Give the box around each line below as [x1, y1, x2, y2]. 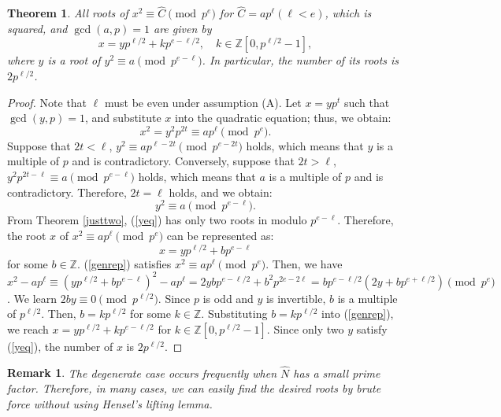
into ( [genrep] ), [321, 305, 394, 322]
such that [343, 94, 390, 110]
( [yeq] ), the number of [7, 338, 113, 354]
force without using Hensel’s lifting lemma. [7, 395, 213, 411]
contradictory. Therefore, [7, 183, 127, 200]
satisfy [356, 320, 388, 337]
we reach [7, 320, 49, 337]
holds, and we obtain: [169, 183, 273, 200]
